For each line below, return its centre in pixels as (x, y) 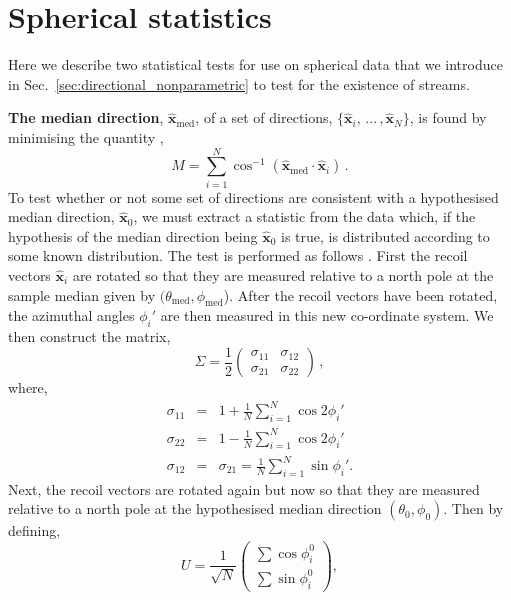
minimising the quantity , (86, 136)
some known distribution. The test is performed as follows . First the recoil (238, 255)
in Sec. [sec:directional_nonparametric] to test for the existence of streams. (239, 83)
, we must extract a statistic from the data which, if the (304, 216)
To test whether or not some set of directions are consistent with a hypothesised (253, 196)
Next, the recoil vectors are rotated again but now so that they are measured (244, 488)
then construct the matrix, (89, 336)
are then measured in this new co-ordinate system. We (327, 315)
